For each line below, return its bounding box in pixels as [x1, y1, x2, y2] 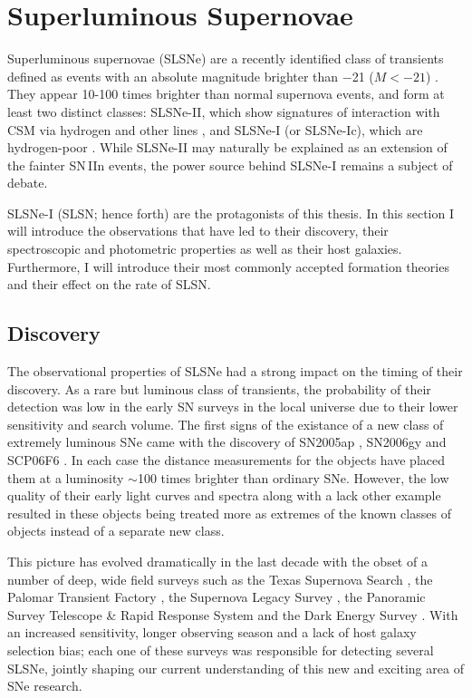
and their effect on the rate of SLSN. [7, 275, 211, 294]
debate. [7, 173, 48, 192]
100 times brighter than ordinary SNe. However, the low [137, 468, 449, 487]
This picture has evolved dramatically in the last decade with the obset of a [7, 551, 428, 570]
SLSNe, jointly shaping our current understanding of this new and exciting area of [7, 658, 464, 677]
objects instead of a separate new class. [7, 521, 225, 540]
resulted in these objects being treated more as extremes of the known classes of [7, 503, 451, 522]
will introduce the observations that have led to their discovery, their [7, 221, 389, 240]
